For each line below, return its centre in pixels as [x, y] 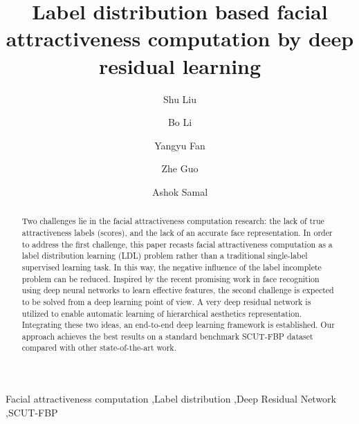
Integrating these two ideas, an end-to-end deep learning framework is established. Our [178, 325]
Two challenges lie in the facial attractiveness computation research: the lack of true [173, 221]
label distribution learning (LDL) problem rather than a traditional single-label [165, 256]
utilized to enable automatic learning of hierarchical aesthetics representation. [162, 313]
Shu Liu [180, 99]
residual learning [180, 65]
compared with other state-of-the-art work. [99, 348]
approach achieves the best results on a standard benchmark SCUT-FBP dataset [167, 336]
